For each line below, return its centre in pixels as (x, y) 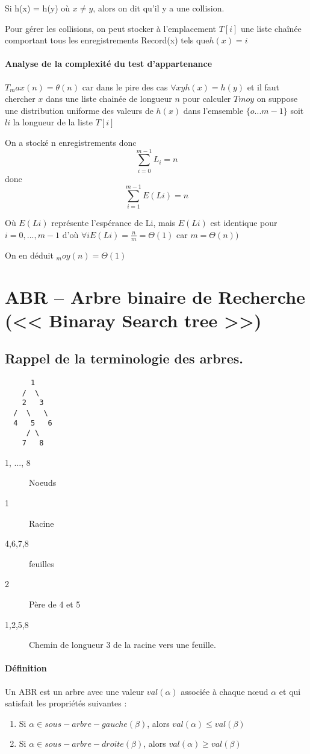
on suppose (277, 99)
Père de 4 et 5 (55, 604)
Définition (26, 668)
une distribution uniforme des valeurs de (79, 110)
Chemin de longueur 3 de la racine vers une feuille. (122, 645)
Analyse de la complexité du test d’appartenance (109, 64)
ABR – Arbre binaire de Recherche (155, 296)
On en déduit (29, 255)
